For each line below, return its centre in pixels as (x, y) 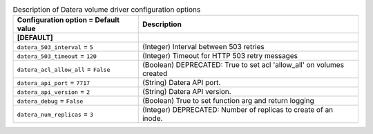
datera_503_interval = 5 (55, 47)
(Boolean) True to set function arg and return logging (228, 101)
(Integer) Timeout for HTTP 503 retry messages (220, 56)
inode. (152, 119)
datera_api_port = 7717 (54, 83)
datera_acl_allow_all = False (64, 69)
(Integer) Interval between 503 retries (203, 47)
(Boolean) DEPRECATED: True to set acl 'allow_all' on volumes (243, 65)
